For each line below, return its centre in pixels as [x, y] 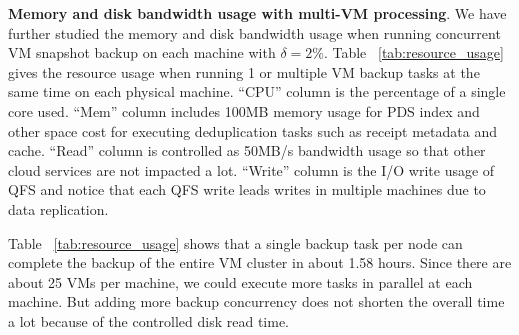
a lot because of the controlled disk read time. [148, 320]
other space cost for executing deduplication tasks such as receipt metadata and [252, 130]
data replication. [58, 208]
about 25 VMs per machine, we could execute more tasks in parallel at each [240, 281]
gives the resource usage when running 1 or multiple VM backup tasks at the [244, 71]
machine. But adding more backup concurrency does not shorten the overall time [256, 301]
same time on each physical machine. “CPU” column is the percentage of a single [257, 91]
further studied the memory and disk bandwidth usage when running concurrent [254, 32]
